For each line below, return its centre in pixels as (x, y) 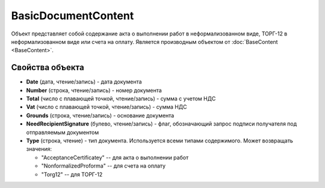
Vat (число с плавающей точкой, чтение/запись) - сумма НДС (107, 107)
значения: (39, 149)
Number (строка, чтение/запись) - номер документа (94, 90)
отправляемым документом (63, 132)
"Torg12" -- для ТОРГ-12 (72, 174)
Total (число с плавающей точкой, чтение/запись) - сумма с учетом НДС (121, 99)
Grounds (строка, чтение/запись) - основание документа (100, 115)
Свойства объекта (48, 68)
